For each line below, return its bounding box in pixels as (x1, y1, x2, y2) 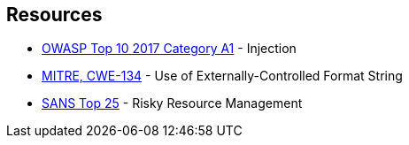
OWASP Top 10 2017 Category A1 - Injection (42, 41, 297, 57)
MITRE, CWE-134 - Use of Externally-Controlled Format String (42, 68, 403, 84)
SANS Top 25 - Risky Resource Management (42, 95, 303, 111)
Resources (6, 4, 103, 26)
